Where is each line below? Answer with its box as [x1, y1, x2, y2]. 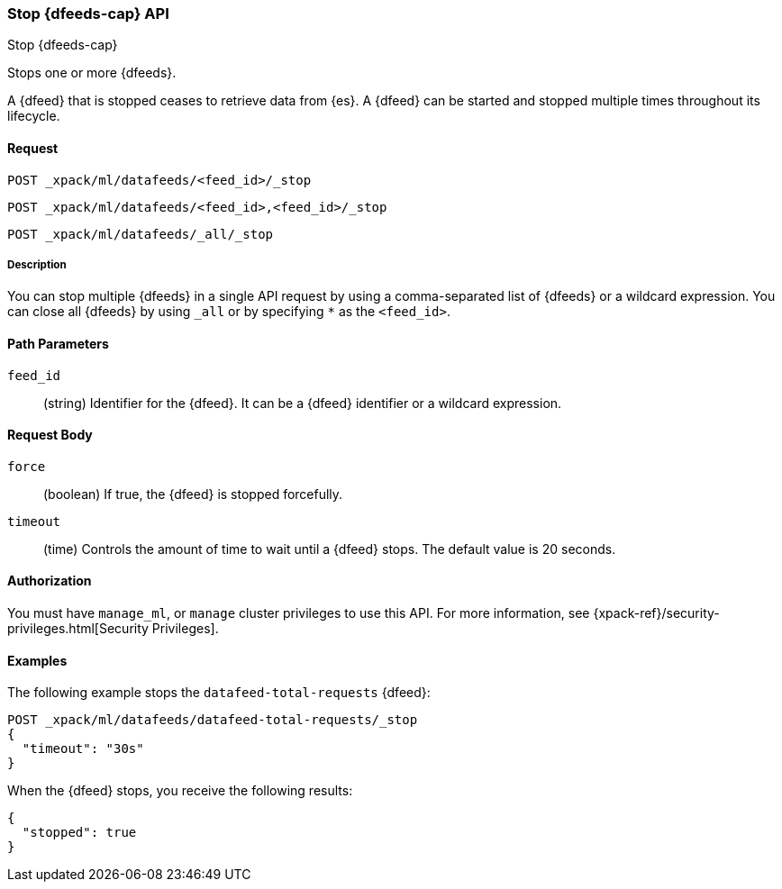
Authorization [7, 573, 92, 589]
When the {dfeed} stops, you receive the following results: [7, 783, 353, 799]
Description [7, 258, 67, 271]
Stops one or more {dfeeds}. [7, 65, 177, 81]
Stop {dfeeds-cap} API [7, 5, 169, 23]
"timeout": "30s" [22, 741, 144, 757]
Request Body [7, 427, 93, 443]
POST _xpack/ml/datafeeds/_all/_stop [7, 226, 274, 241]
